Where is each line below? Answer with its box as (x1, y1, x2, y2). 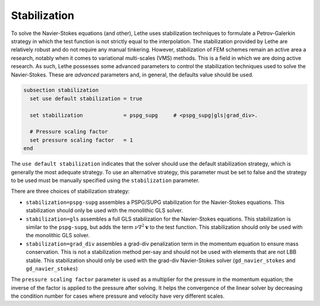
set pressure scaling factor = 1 (30, 136, 133, 144)
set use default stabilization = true (30, 95, 142, 102)
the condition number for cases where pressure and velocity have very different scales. (11, 292, 225, 299)
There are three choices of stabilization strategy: (11, 187, 130, 195)
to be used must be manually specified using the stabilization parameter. (11, 177, 200, 184)
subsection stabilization (23, 87, 99, 94)
